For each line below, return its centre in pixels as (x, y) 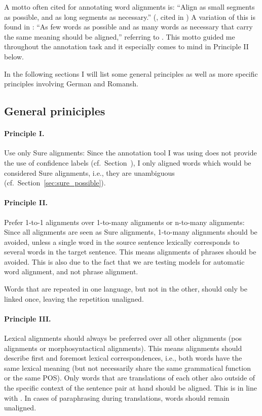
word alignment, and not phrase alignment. (71, 271)
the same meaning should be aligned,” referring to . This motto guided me (120, 36)
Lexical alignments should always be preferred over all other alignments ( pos (123, 338)
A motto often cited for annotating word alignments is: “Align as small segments (129, 7)
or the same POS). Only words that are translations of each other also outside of (130, 378)
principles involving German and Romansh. (71, 84)
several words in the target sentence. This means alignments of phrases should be (130, 252)
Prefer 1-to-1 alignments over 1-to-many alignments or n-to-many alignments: (124, 222)
